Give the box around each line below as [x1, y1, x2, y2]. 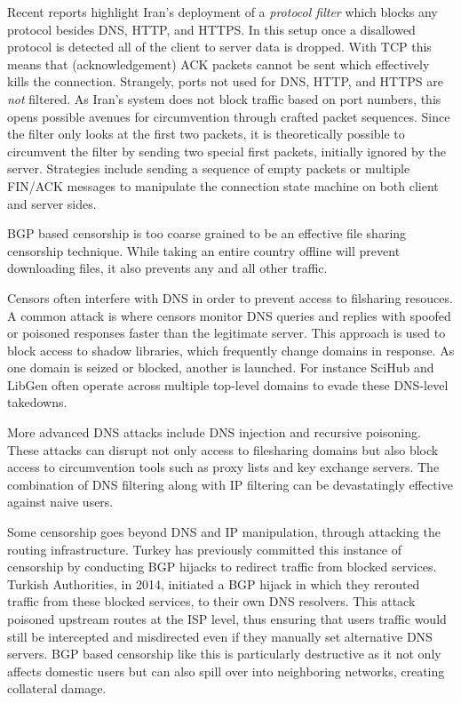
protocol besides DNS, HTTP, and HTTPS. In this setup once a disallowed [7, 20, 416, 38]
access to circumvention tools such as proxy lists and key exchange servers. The [7, 458, 440, 476]
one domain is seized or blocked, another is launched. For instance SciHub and [7, 358, 434, 377]
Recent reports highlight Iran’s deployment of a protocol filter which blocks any [7, 3, 438, 20]
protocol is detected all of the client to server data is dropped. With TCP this [7, 37, 432, 56]
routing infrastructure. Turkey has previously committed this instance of [7, 539, 401, 558]
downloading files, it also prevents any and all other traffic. [7, 259, 328, 277]
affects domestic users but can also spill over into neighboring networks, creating [7, 661, 445, 680]
